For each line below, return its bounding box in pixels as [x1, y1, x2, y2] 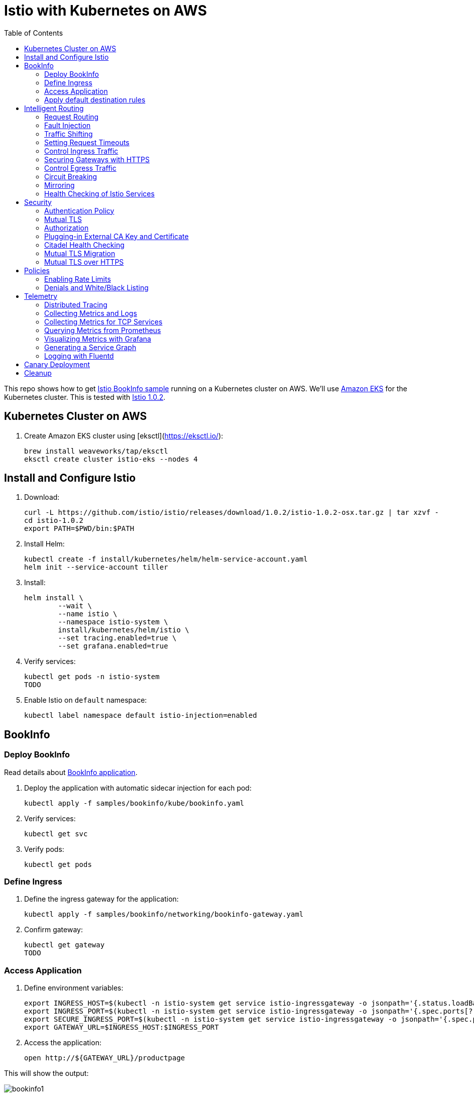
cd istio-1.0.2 [24, 516, 84, 525]
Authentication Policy [44, 206, 114, 215]
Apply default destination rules [44, 95, 146, 104]
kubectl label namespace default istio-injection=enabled [24, 711, 257, 720]
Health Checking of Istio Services [44, 189, 155, 198]
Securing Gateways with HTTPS [44, 155, 150, 164]
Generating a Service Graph [44, 343, 137, 352]
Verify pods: [24, 844, 64, 853]
